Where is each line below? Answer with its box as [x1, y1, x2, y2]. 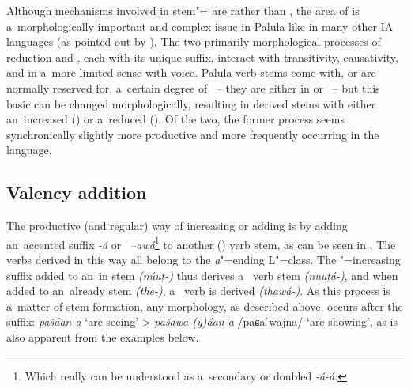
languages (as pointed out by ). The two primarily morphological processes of [6, 33, 381, 50]
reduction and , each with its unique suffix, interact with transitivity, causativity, [6, 48, 398, 65]
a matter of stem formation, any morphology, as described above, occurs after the [6, 297, 403, 314]
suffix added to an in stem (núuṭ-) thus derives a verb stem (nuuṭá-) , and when [6, 266, 398, 283]
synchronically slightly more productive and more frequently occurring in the [6, 126, 379, 142]
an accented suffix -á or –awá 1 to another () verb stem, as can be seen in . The [6, 233, 396, 252]
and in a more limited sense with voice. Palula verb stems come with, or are [6, 64, 376, 81]
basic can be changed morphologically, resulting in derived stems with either [6, 95, 376, 111]
